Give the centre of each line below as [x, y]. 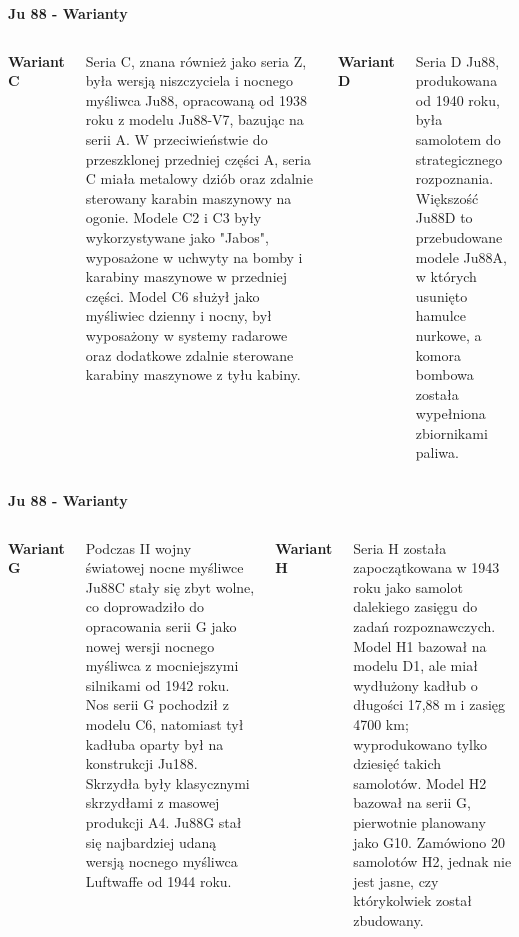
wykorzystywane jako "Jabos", [177, 236]
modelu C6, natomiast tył [164, 724]
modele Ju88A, [461, 256]
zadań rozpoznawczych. [424, 626]
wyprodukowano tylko [420, 743]
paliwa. [437, 452]
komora [438, 354]
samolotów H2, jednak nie [432, 861]
